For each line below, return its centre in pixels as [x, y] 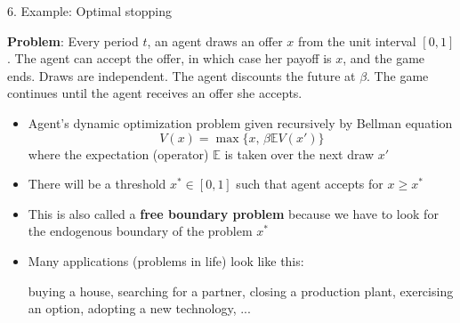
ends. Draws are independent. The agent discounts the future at [182, 75]
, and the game [384, 58]
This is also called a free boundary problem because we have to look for [233, 213]
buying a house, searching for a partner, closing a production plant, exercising [241, 291]
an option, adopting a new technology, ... [139, 308]
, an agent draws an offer [215, 40]
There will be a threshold [97, 184]
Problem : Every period [73, 40]
